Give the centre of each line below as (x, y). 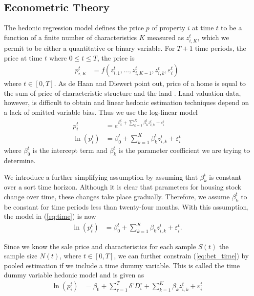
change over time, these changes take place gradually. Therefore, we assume (117, 196)
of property (169, 28)
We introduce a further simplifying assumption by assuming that (101, 177)
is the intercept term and (70, 150)
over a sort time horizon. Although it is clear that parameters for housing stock (123, 187)
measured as (166, 37)
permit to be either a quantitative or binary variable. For (89, 48)
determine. (20, 160)
